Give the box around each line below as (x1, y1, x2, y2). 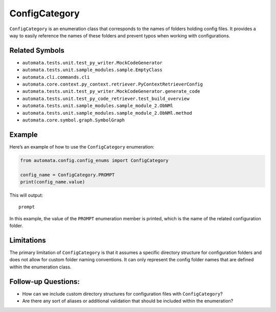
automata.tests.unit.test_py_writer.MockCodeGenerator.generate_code (22, 89, 200, 94)
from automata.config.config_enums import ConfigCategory (20, 157, 169, 163)
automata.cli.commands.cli (22, 74, 90, 80)
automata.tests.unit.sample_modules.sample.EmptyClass (22, 67, 163, 73)
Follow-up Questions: (9, 277, 80, 286)
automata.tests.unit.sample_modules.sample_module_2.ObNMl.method (22, 110, 193, 116)
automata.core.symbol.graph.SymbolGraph (22, 117, 125, 123)
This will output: (9, 192, 43, 198)
